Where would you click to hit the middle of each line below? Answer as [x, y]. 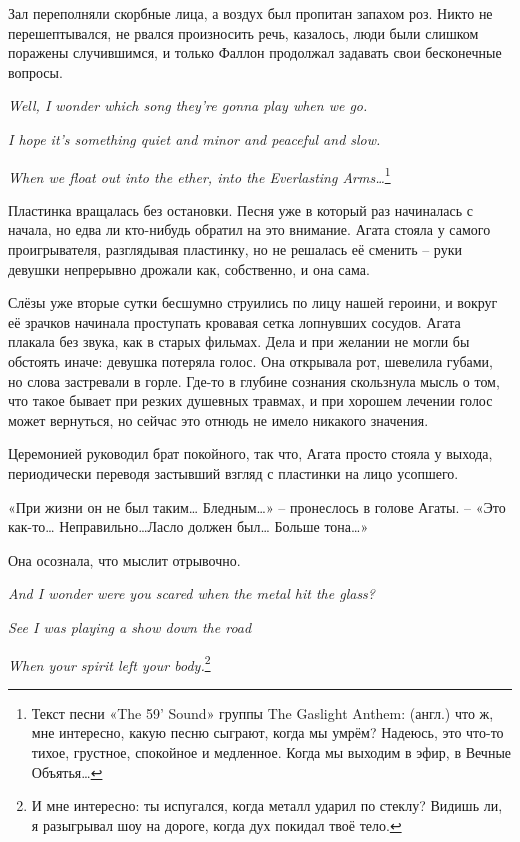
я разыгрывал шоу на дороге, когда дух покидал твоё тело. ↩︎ [216, 824]
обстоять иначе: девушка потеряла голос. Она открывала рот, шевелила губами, [250, 360]
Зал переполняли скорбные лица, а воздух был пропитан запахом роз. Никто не [250, 13]
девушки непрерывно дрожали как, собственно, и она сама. [189, 268]
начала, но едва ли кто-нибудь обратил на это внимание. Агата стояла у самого [249, 229]
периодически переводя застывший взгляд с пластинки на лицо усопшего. [233, 472]
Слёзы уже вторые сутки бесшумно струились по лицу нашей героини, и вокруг [253, 302]
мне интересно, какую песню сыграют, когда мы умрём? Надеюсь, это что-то [267, 732]
